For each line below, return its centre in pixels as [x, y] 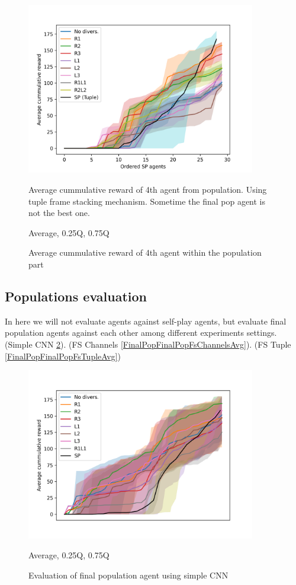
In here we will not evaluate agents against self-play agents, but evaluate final [146, 321]
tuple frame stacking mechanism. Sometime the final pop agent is [147, 201]
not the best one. [59, 213]
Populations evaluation [76, 296]
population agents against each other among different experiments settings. [141, 333]
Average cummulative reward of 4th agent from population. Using [148, 190]
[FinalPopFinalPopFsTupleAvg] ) [63, 356]
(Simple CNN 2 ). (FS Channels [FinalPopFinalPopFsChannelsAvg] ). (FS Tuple [148, 344]
